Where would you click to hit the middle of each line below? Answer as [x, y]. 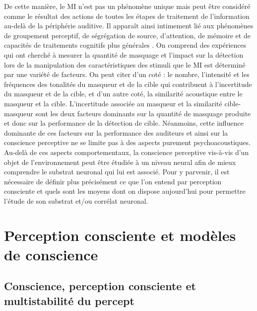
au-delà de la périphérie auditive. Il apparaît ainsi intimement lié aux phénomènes [129, 26]
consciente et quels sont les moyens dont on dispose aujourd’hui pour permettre [125, 191]
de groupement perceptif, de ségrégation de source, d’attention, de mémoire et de [127, 35]
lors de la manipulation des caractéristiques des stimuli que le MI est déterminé [125, 64]
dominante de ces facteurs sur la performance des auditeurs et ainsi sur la [116, 132]
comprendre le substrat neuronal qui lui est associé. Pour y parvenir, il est [117, 172]
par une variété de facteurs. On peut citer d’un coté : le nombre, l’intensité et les [127, 74]
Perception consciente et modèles [120, 235]
